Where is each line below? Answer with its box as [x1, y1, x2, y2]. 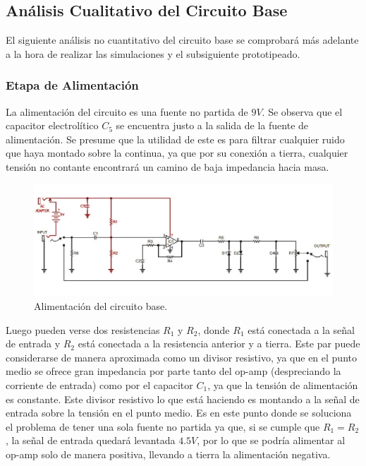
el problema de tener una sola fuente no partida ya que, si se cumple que [6, 419, 320, 434]
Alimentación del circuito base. [34, 299, 168, 313]
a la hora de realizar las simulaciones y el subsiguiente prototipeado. [6, 46, 300, 61]
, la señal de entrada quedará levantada [6, 433, 176, 448]
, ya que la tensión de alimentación [207, 378, 358, 393]
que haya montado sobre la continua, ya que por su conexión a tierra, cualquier [6, 145, 348, 160]
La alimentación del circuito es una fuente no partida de [6, 104, 248, 119]
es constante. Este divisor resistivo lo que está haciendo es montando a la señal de [6, 391, 360, 406]
